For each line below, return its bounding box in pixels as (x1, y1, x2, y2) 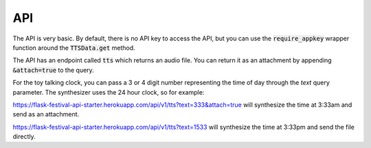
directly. (12, 132, 36, 140)
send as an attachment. (12, 110, 80, 119)
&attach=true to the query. (12, 66, 94, 74)
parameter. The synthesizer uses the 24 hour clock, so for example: (12, 88, 205, 96)
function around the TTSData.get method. (12, 43, 135, 51)
